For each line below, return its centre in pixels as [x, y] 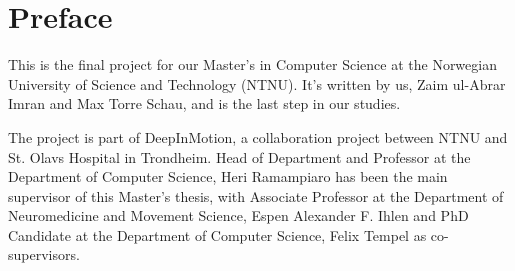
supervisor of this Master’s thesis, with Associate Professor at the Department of [256, 195]
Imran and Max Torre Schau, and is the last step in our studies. [204, 103]
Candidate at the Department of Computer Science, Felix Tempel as [217, 234]
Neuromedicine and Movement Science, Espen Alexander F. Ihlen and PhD [238, 215]
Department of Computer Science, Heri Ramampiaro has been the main [228, 176]
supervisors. [44, 254]
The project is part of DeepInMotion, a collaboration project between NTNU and [258, 136]
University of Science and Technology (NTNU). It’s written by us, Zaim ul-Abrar [257, 83]
